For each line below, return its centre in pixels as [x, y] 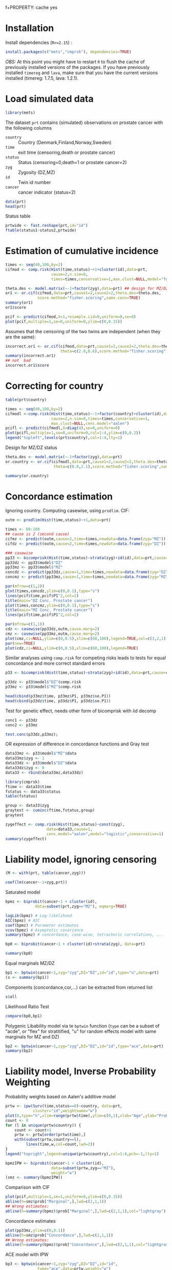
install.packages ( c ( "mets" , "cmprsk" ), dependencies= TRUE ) [68, 52]
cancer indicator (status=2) [47, 192]
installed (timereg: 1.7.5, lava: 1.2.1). [42, 78]
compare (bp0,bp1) [24, 1016]
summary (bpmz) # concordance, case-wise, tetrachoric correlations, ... [84, 935]
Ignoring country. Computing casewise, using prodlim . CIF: [67, 511]
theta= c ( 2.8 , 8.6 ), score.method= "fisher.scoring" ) [114, 351]
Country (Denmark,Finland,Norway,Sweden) [65, 142]
